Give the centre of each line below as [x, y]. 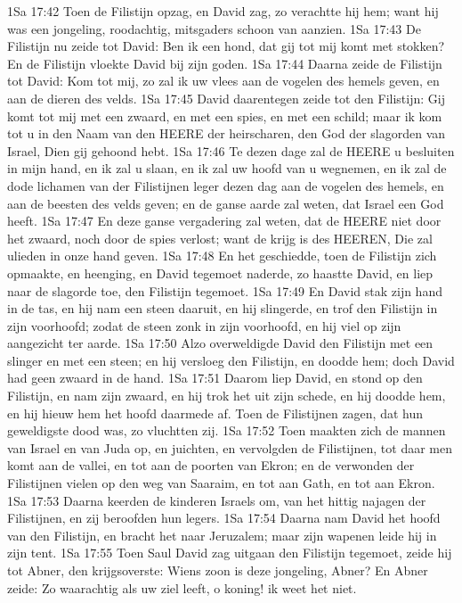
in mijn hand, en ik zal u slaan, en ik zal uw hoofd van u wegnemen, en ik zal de [227, 168]
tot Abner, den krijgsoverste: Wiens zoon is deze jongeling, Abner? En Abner [218, 570]
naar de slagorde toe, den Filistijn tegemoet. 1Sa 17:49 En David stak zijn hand [225, 290]
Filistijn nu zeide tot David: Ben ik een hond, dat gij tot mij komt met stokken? [226, 46]
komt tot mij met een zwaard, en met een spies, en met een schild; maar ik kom [225, 116]
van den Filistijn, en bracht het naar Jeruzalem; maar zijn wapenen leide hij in [222, 535]
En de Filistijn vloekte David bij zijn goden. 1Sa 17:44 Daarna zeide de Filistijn [225, 63]
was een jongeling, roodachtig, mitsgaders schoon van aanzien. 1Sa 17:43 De [214, 28]
